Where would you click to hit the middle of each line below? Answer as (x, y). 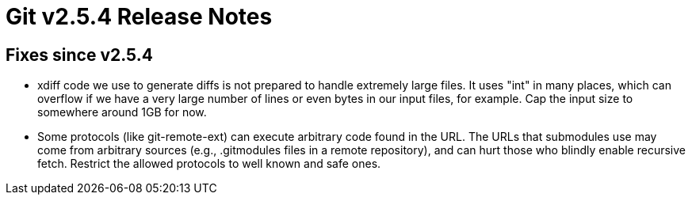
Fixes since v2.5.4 (79, 55)
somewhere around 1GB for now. (122, 112)
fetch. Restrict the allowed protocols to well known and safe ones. (209, 164)
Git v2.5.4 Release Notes (139, 17)
